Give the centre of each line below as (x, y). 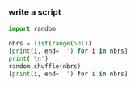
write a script (35, 12)
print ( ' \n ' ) (28, 58)
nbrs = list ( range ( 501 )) (50, 44)
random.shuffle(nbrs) (45, 66)
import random (32, 29)
